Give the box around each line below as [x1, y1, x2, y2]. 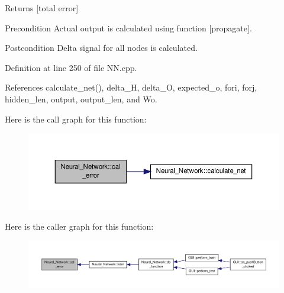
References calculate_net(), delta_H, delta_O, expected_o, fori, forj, [5, 81, 257, 94]
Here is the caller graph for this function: [5, 220, 154, 233]
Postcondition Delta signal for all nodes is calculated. [5, 41, 198, 54]
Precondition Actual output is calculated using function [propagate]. [5, 21, 252, 34]
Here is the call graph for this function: [5, 112, 147, 125]
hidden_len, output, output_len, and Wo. [5, 92, 157, 105]
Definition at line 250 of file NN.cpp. [5, 61, 137, 73]
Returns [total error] [5, 2, 79, 14]
